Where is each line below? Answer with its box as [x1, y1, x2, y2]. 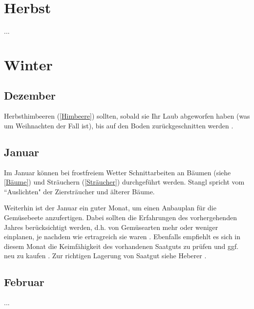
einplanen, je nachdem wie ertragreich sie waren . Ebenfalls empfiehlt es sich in [4, 231, 241, 242]
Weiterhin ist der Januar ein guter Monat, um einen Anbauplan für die [4, 203, 216, 213]
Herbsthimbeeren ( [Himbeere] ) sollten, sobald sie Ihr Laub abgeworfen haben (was [4, 111, 250, 121]
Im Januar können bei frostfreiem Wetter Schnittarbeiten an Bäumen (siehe [4, 167, 231, 177]
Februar [4, 274, 44, 289]
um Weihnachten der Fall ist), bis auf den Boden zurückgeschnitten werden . [4, 120, 233, 130]
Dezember [4, 88, 56, 103]
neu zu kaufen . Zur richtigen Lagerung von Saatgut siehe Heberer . [4, 250, 207, 261]
